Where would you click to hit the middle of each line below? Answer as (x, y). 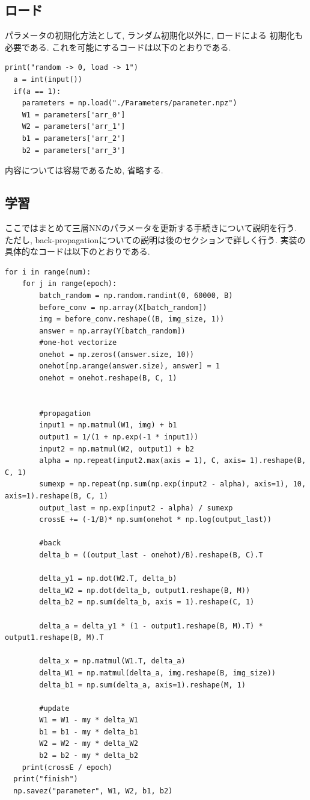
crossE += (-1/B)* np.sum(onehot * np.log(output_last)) (155, 520)
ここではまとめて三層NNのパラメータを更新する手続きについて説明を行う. (151, 227)
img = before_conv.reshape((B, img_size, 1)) (132, 319)
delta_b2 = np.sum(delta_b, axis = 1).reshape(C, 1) (147, 602)
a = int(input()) (48, 79)
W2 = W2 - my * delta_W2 (89, 744)
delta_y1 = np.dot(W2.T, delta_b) (108, 579)
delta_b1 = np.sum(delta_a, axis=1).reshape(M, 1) (142, 685)
